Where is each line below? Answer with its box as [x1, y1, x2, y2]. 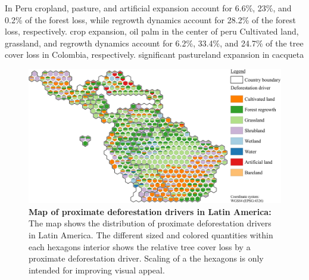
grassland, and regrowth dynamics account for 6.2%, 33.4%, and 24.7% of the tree [5, 36, 304, 49]
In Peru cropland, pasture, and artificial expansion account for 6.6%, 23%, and [5, 2, 292, 14]
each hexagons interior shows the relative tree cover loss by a [29, 240, 251, 253]
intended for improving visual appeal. [29, 263, 165, 276]
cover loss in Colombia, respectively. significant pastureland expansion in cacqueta [5, 48, 304, 61]
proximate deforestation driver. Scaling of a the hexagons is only [29, 252, 264, 265]
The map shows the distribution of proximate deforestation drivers [29, 217, 271, 229]
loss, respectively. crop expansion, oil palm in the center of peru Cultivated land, [5, 25, 299, 38]
